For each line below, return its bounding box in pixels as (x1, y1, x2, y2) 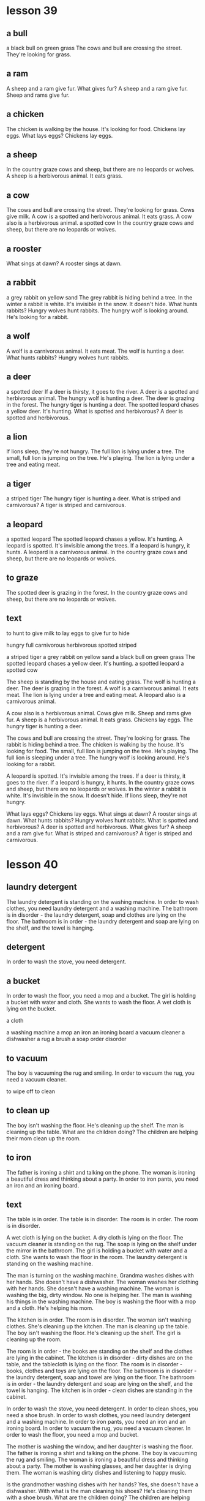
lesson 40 (6, 857, 58, 871)
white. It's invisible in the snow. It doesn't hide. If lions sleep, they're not (6, 791, 188, 799)
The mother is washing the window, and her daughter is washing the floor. (6, 1443, 193, 1450)
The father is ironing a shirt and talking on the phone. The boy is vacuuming (6, 1450, 198, 1457)
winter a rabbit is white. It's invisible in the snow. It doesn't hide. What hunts (6, 300, 198, 307)
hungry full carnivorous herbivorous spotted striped (6, 641, 137, 649)
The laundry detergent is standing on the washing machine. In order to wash (6, 898, 199, 905)
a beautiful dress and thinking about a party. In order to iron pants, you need (6, 1175, 199, 1183)
